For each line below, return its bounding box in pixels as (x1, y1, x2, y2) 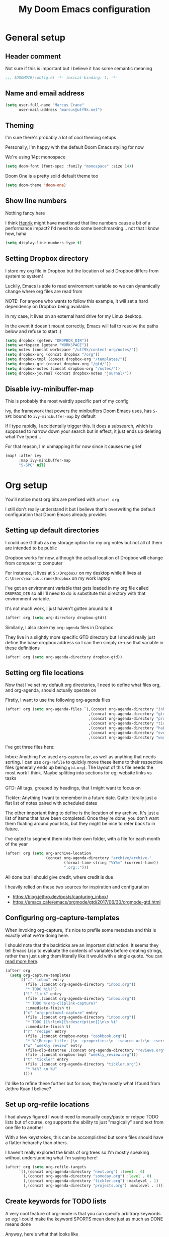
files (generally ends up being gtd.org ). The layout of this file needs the (5, 764, 153, 770)
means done (5, 1221, 31, 1227)
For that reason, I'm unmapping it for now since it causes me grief (5, 443, 142, 449)
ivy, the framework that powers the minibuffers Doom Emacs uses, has (5, 408, 152, 414)
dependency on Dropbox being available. (5, 303, 91, 309)
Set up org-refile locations (5, 1100, 90, 1109)
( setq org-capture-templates (10, 973, 71, 978)
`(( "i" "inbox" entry (18, 977, 64, 982)
